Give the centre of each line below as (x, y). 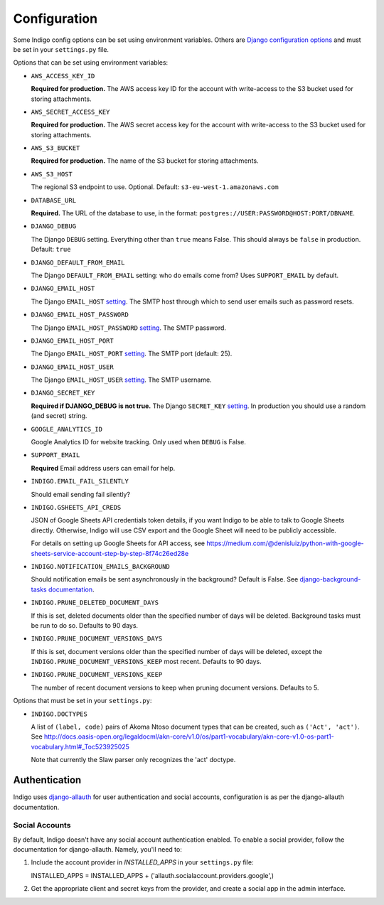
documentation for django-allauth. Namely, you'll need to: (98, 850)
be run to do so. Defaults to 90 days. (85, 625)
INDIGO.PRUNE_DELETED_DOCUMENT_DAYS (95, 603)
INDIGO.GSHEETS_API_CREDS (76, 507)
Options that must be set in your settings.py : (82, 701)
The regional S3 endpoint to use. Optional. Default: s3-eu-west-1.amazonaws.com (155, 187)
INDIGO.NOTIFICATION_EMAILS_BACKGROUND (100, 566)
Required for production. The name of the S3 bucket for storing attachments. (145, 161)
